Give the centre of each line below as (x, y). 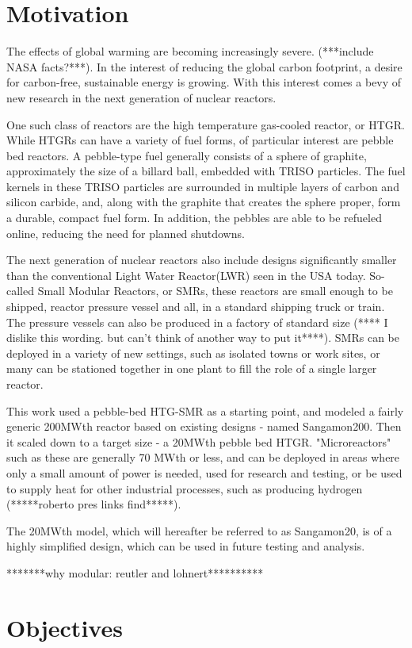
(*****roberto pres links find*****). (94, 504)
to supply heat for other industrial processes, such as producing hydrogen (185, 488)
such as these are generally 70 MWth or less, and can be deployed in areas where (203, 457)
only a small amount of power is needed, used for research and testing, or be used (204, 472)
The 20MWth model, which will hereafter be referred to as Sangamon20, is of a (199, 530)
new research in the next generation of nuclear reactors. (141, 97)
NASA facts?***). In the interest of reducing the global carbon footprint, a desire (204, 66)
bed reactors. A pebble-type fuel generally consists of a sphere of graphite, (187, 155)
